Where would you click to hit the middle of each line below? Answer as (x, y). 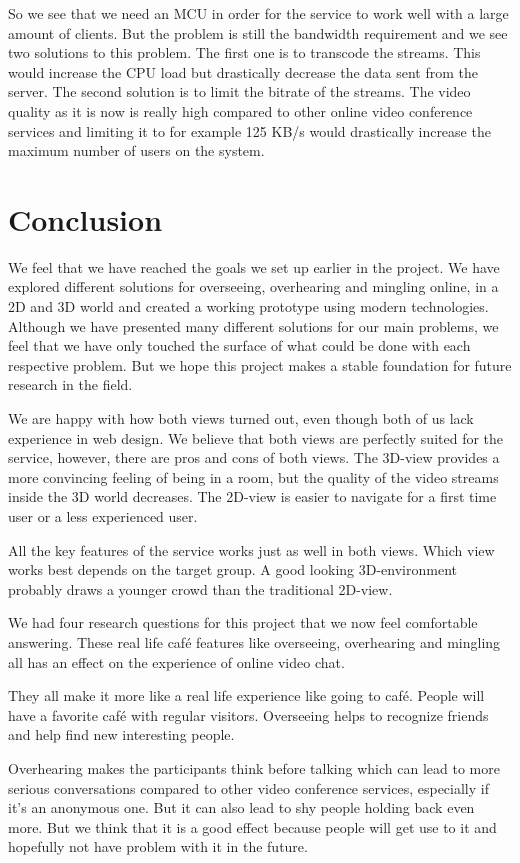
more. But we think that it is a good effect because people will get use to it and (252, 826)
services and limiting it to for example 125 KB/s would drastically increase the (249, 130)
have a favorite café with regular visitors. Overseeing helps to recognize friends (248, 714)
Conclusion (85, 218)
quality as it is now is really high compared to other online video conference (240, 110)
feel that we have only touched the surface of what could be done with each (239, 345)
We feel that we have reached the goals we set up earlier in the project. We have (254, 266)
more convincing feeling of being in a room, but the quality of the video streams (253, 476)
